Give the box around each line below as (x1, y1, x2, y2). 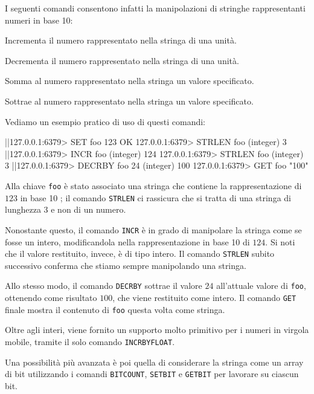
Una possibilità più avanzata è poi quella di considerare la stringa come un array (5, 355, 304, 368)
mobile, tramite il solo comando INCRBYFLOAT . (5, 335, 175, 347)
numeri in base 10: (5, 13, 73, 26)
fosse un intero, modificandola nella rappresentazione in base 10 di (5, 235, 250, 248)
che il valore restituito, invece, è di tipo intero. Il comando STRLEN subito (5, 247, 275, 260)
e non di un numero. (51, 203, 126, 216)
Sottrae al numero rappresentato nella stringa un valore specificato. (5, 94, 254, 107)
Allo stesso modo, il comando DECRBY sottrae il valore (5, 279, 202, 292)
